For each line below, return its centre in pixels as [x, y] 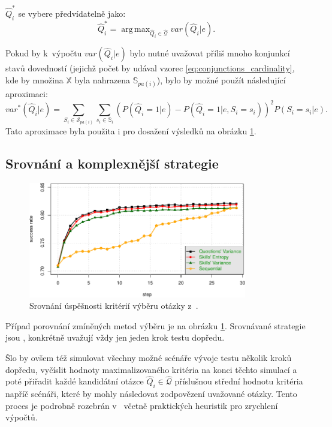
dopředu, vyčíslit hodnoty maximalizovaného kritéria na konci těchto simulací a [151, 369]
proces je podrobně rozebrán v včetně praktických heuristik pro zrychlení [142, 405]
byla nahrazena [102, 79]
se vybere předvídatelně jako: [72, 13]
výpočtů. [22, 417]
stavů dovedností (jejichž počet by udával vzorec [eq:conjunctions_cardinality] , [150, 68]
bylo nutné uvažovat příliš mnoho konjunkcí [210, 53]
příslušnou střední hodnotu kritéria [239, 381]
